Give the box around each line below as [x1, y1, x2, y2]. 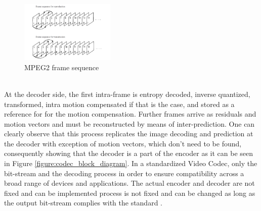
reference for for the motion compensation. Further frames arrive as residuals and [4, 109, 256, 119]
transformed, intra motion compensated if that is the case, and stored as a [4, 98, 235, 109]
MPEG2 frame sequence [24, 62, 99, 72]
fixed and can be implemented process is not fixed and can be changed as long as [4, 187, 255, 198]
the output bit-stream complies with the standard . [4, 197, 162, 208]
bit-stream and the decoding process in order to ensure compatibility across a [4, 168, 244, 178]
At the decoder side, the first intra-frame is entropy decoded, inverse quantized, [4, 88, 250, 99]
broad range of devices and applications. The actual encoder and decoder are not [4, 178, 255, 188]
